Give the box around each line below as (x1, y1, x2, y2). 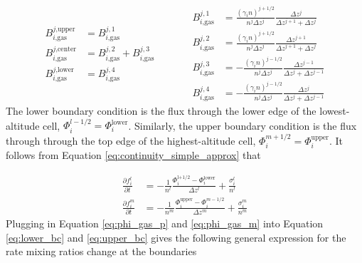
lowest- (319, 103, 350, 118)
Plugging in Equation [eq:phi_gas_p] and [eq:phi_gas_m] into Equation (6, 216, 324, 231)
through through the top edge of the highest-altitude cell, (6, 133, 256, 148)
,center (55, 46, 77, 53)
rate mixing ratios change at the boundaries (6, 244, 197, 259)
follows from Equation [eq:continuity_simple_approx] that (6, 148, 261, 163)
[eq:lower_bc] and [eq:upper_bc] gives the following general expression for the (6, 230, 346, 244)
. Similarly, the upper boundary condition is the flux (128, 118, 357, 133)
